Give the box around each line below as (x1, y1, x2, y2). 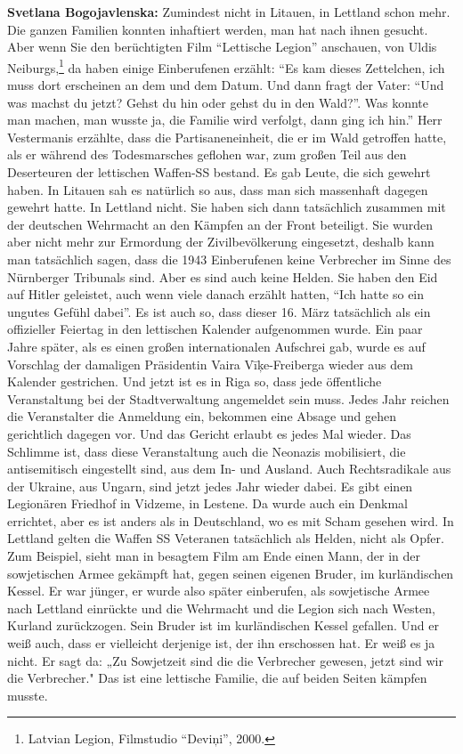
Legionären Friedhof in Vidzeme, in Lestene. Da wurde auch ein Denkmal (7, 494, 408, 513)
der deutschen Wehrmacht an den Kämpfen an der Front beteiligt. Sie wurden (7, 215, 434, 233)
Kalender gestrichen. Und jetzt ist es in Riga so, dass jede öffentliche (7, 372, 382, 391)
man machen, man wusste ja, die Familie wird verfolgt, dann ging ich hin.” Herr (7, 110, 443, 129)
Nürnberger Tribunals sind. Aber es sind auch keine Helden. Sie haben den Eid (7, 267, 438, 286)
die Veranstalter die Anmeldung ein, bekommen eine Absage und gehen (7, 407, 396, 426)
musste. (7, 685, 48, 704)
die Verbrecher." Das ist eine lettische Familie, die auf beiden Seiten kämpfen (7, 669, 427, 687)
